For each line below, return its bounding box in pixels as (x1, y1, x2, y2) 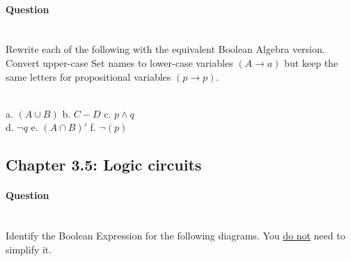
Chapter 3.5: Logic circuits (6, 154, 202, 175)
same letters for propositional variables (6, 69, 171, 84)
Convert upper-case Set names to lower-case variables (6, 55, 233, 70)
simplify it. (6, 242, 52, 256)
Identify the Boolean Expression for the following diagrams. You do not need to (6, 228, 345, 243)
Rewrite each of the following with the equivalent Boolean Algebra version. (6, 42, 325, 56)
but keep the (284, 55, 338, 70)
